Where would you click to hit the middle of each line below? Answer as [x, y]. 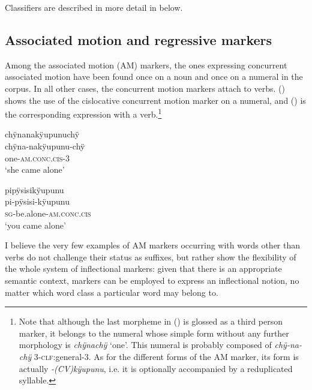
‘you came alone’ [35, 225]
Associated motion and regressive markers [139, 39]
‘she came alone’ [35, 169]
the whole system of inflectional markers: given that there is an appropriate [143, 268]
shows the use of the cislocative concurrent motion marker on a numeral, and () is [155, 100]
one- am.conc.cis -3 [37, 157]
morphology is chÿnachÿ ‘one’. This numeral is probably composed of [145, 345]
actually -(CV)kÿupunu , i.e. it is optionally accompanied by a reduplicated [156, 368]
